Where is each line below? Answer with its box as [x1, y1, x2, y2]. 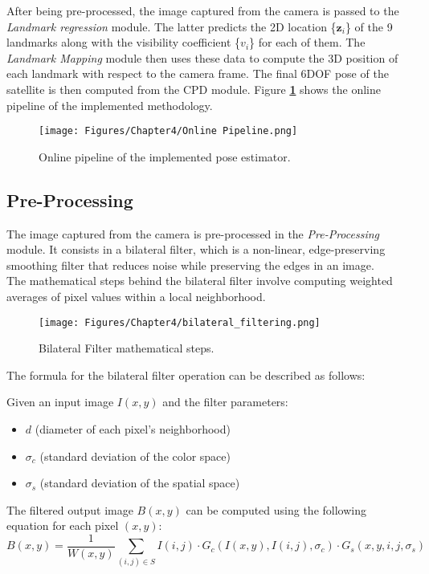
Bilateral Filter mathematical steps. [39, 340, 214, 356]
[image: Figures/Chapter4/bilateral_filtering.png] [39, 316, 321, 328]
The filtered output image [6, 501, 133, 518]
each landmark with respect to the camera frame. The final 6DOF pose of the [6, 65, 389, 82]
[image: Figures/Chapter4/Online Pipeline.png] [39, 125, 298, 137]
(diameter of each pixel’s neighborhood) [35, 421, 231, 438]
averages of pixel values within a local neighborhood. [6, 287, 266, 304]
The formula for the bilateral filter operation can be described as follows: [6, 366, 366, 383]
